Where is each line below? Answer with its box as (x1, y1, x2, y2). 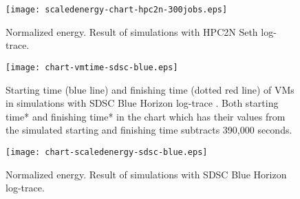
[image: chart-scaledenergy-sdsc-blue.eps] (6, 147, 208, 157)
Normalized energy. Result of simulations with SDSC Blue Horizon (6, 167, 287, 181)
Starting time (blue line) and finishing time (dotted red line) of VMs (6, 82, 294, 96)
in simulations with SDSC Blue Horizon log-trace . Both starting (6, 96, 279, 110)
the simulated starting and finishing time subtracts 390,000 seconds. (6, 123, 292, 137)
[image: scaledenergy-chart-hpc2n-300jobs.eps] (6, 5, 228, 14)
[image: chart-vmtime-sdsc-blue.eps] (6, 62, 178, 72)
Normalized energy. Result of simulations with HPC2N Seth (6, 24, 258, 39)
